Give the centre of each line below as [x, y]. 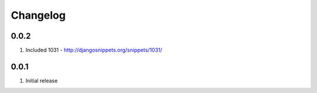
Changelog [38, 15]
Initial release [42, 80]
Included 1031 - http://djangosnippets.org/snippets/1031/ [94, 50]
